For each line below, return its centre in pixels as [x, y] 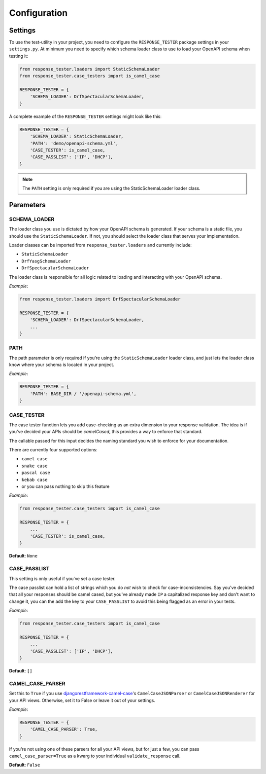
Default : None [23, 556]
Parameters [27, 205]
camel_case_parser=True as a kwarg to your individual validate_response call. [95, 756]
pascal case [36, 473]
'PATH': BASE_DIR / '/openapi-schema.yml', [83, 394]
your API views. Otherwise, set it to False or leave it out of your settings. [82, 700]
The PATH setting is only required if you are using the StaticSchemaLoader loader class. [111, 188]
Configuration [38, 13]
